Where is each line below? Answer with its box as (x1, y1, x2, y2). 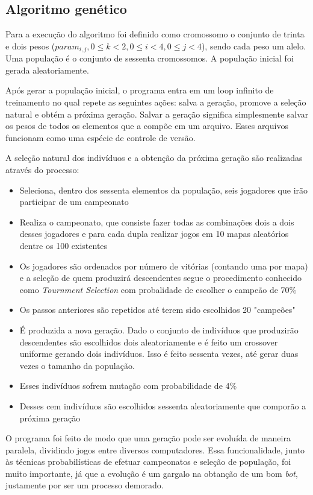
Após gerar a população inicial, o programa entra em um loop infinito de (5, 84, 274, 96)
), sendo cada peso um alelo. (201, 39, 306, 52)
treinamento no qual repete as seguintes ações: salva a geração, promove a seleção (5, 96, 306, 109)
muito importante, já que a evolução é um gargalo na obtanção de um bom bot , (5, 467, 298, 479)
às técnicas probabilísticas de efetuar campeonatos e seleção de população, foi (5, 455, 291, 468)
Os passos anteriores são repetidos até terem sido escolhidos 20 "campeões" (19, 303, 296, 316)
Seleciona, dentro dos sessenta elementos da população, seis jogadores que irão (19, 183, 308, 196)
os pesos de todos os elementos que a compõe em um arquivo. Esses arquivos (5, 119, 288, 132)
